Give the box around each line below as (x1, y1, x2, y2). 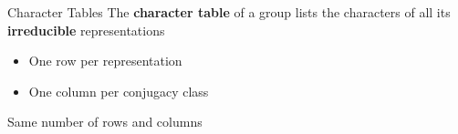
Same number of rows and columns (7, 112, 203, 131)
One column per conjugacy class (28, 81, 209, 100)
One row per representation (28, 51, 182, 70)
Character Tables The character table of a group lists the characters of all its (7, 3, 451, 21)
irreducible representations (7, 20, 165, 39)
